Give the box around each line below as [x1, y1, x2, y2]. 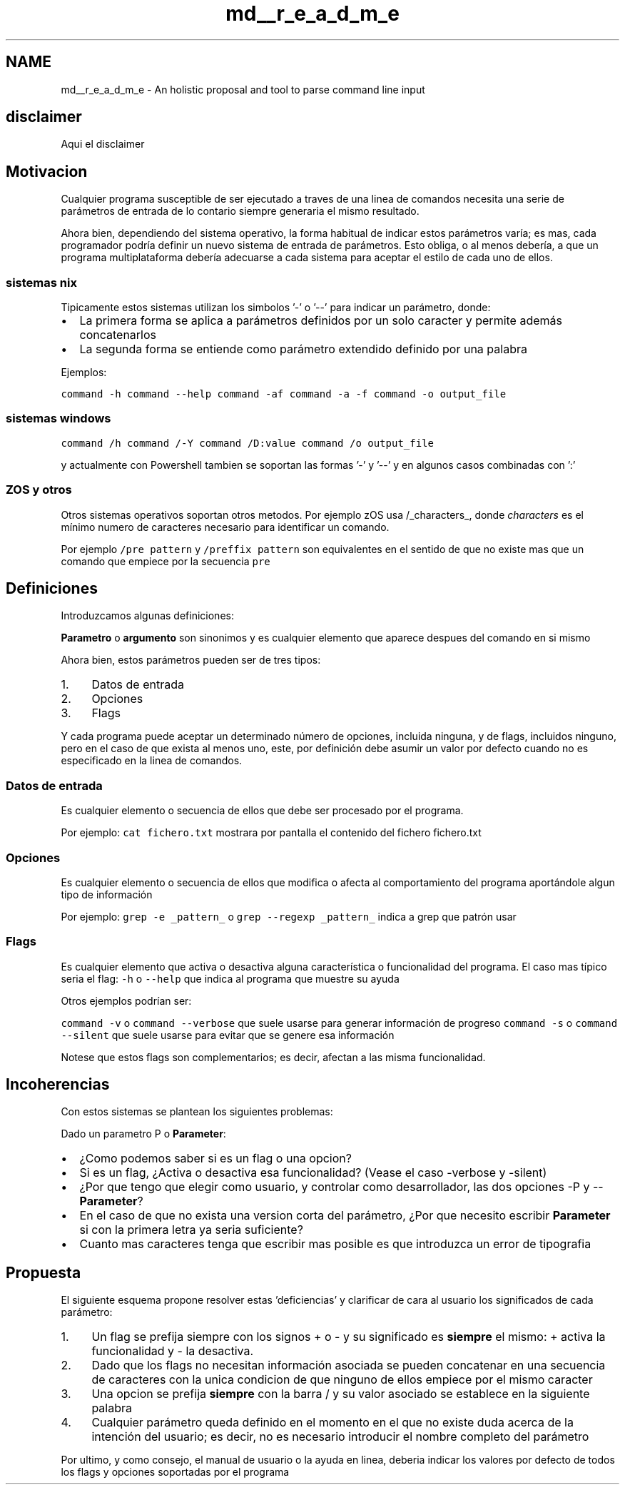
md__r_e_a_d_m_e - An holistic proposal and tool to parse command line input [61, 83, 425, 96]
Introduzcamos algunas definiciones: [61, 609, 234, 622]
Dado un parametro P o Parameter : [61, 1127, 226, 1140]
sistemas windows [6, 411, 111, 426]
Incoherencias [6, 1075, 110, 1094]
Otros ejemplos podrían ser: [61, 994, 192, 1007]
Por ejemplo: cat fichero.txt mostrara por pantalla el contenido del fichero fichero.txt [61, 826, 482, 839]
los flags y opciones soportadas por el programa [61, 1466, 290, 1479]
